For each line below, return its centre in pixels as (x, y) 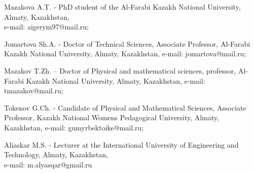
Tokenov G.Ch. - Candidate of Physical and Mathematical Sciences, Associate (125, 107)
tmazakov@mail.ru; (34, 91)
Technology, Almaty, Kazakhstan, (56, 154)
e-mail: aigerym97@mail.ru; (46, 27)
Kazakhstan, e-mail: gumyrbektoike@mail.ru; (74, 127)
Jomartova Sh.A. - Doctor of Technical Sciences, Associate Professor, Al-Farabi (127, 43)
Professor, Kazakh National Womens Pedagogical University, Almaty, (112, 117)
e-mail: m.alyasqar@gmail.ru (48, 164)
